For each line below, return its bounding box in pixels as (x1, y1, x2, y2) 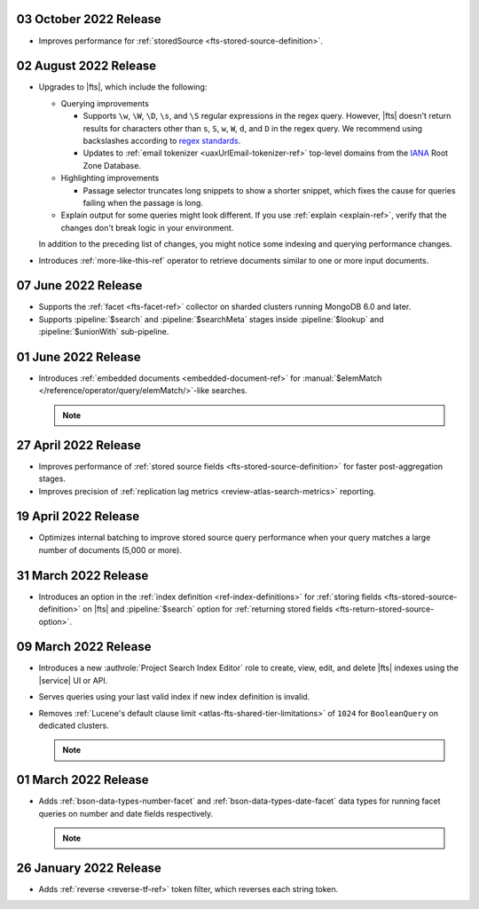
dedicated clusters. (38, 720, 110, 731)
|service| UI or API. (38, 675, 108, 685)
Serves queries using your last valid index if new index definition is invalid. (38, 692, 310, 702)
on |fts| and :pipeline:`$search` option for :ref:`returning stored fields (82, 604, 334, 614)
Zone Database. (82, 160, 142, 170)
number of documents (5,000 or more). (38, 544, 182, 555)
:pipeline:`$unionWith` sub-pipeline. (38, 327, 169, 337)
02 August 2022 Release (16, 59, 157, 74)
